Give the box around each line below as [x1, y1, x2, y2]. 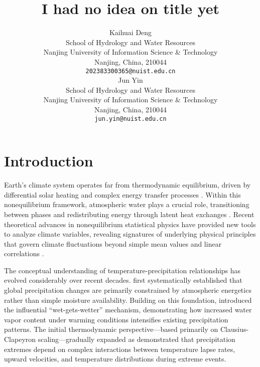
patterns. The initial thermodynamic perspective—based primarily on [4, 324, 218, 334]
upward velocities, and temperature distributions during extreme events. [4, 353, 226, 364]
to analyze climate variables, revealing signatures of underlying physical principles [4, 229, 256, 239]
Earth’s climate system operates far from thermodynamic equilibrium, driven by [4, 179, 251, 190]
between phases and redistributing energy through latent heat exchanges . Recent [4, 209, 254, 219]
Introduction [4, 150, 93, 171]
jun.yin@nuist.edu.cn [94, 115, 167, 122]
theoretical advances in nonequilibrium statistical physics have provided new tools [4, 219, 256, 229]
